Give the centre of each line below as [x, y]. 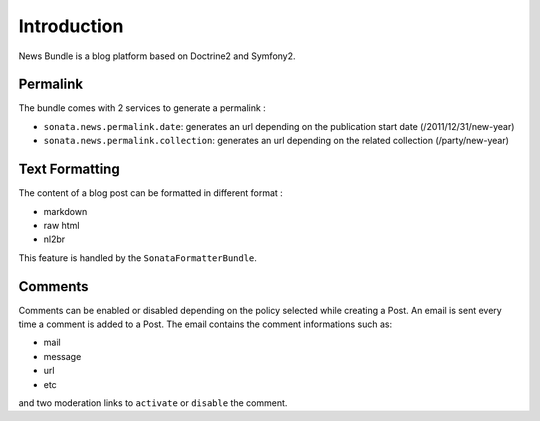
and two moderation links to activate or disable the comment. [153, 402]
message [62, 356]
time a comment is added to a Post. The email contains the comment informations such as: [205, 324]
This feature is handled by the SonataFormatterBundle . [137, 257]
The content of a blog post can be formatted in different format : [151, 193]
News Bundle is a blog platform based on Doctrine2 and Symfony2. [157, 56]
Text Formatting [69, 169]
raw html [61, 225]
